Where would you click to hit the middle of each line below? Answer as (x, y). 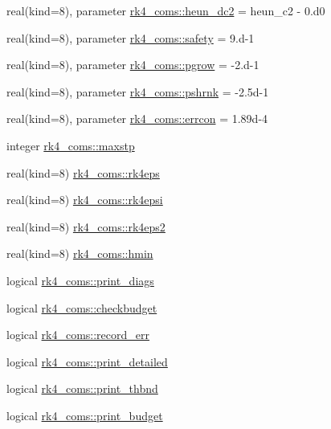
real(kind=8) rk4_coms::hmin (80, 253)
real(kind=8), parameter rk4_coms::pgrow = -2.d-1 (133, 65)
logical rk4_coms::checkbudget (82, 307)
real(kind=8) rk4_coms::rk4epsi (85, 200)
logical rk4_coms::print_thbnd (82, 388)
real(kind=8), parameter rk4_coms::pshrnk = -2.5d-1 (138, 91)
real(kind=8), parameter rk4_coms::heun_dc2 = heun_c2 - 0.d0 (166, 10)
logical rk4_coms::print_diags (80, 280)
